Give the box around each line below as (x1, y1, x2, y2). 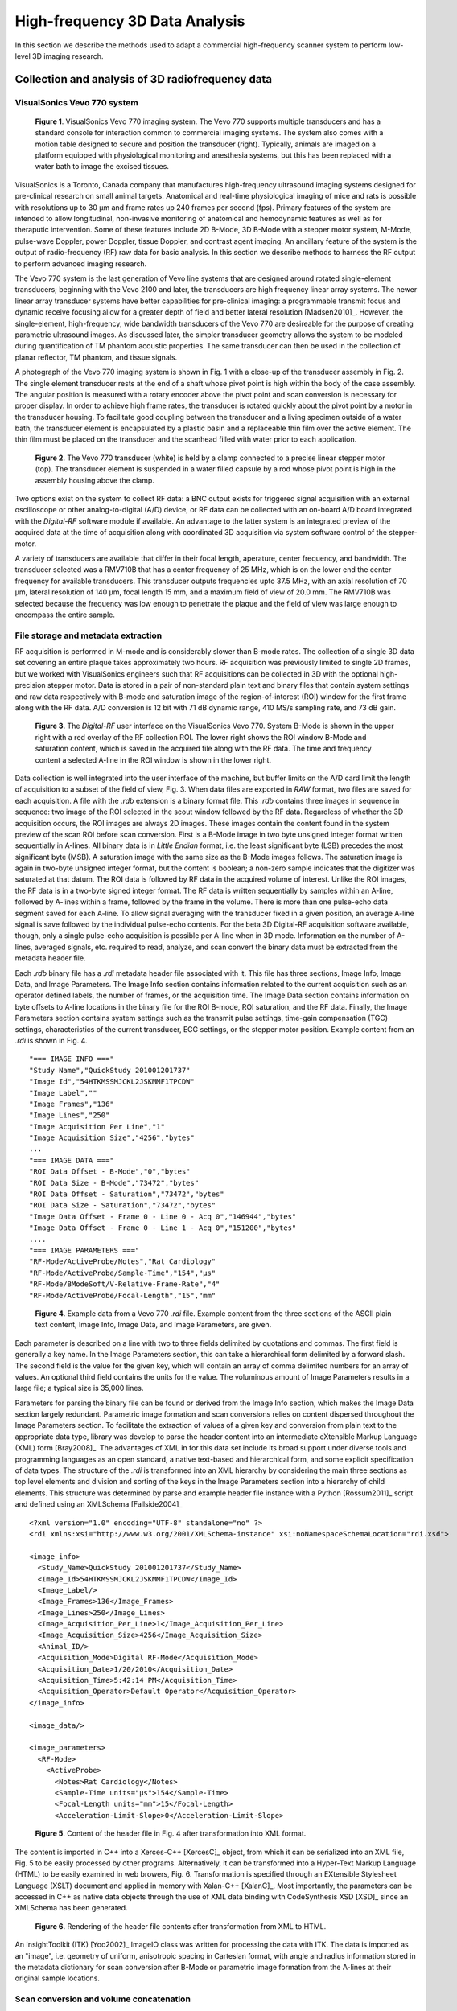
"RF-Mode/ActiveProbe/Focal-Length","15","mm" (29, 1291, 216, 1300)
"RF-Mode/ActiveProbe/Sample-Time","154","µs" (29, 1268, 216, 1277)
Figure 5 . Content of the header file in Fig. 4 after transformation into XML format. (35, 1828, 307, 1838)
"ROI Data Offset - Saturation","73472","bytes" (29, 1190, 224, 1199)
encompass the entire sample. (14, 610, 116, 619)
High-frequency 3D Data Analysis (14, 12, 245, 30)
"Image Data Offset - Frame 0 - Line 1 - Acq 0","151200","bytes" (29, 1223, 297, 1232)
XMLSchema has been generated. (14, 1903, 128, 1913)
